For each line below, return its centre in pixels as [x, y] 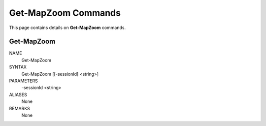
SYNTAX [18, 67]
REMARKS [19, 108]
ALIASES [18, 94]
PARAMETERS [23, 81]
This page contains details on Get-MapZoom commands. [67, 28]
